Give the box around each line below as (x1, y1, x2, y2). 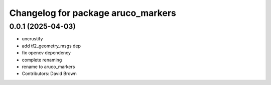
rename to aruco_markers (22, 64, 75, 70)
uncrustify (22, 36, 43, 42)
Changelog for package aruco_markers (9, 7, 177, 18)
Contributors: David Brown (22, 71, 77, 77)
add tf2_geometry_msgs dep (22, 43, 81, 49)
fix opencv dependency (22, 50, 71, 56)
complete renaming (22, 57, 62, 63)
